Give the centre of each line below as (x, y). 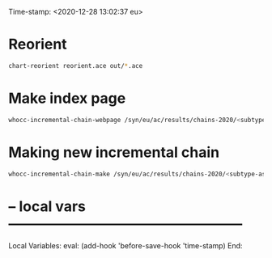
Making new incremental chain (114, 152)
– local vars (47, 206)
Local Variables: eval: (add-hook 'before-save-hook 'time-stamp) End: (125, 246)
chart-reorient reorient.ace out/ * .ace (76, 66)
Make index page (67, 98)
